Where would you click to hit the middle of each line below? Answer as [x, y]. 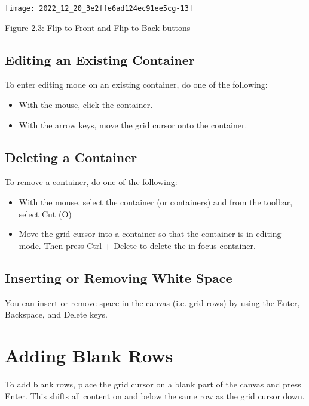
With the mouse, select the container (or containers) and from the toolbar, [156, 202]
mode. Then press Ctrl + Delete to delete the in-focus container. [137, 245]
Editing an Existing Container [100, 59]
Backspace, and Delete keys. [56, 314]
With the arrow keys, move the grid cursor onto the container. [133, 124]
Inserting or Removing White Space [119, 277]
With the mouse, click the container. [86, 105]
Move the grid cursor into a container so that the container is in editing [150, 234]
